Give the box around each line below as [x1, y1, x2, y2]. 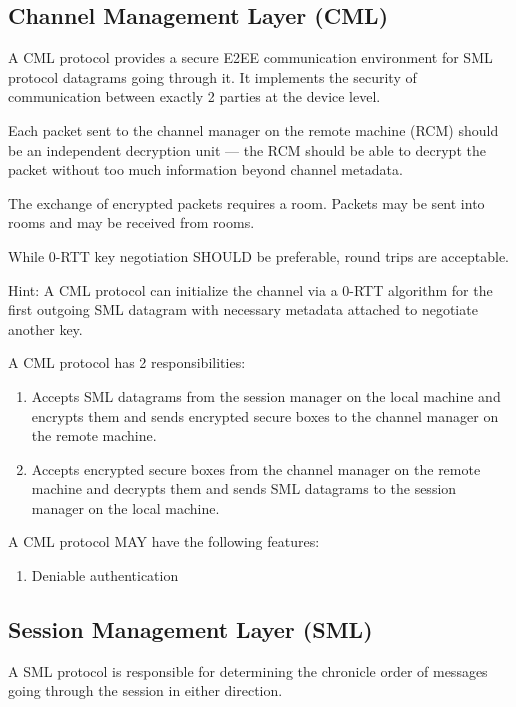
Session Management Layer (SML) [8, 614, 373, 645]
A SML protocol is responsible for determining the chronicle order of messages [8, 660, 488, 681]
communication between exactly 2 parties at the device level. [8, 86, 381, 107]
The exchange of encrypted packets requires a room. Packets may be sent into [8, 192, 485, 213]
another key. [8, 318, 83, 339]
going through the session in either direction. [8, 680, 283, 701]
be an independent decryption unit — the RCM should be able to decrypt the [8, 139, 486, 160]
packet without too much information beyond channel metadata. [8, 159, 403, 180]
